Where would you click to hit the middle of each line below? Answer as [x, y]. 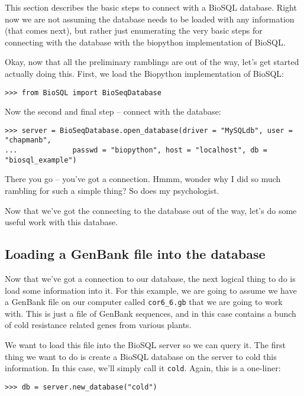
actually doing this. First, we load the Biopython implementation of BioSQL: [144, 73]
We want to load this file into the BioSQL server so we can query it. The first [145, 345]
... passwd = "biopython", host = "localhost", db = [136, 150]
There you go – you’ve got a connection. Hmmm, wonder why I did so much [143, 179]
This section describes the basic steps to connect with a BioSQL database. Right [151, 7]
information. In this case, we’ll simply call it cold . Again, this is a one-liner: [143, 368]
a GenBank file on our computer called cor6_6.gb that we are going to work [144, 302]
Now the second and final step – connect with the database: [113, 111]
